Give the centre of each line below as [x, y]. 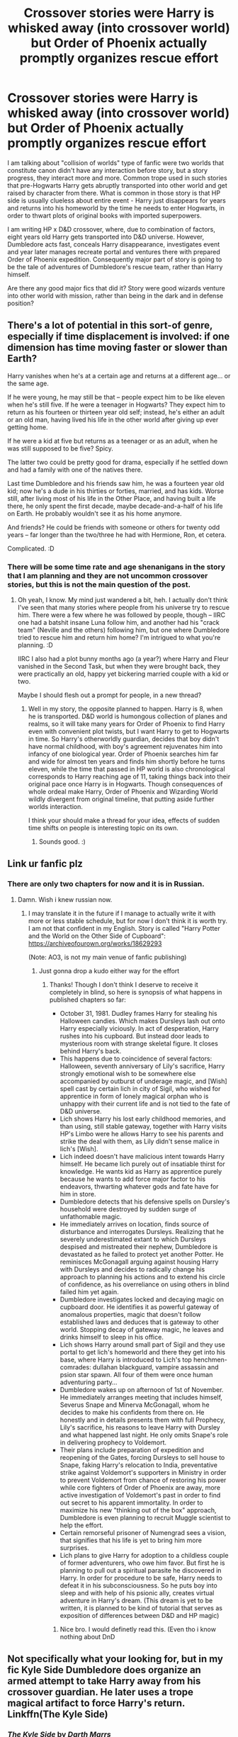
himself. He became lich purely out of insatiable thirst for [142, 1164]
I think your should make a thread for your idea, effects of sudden [124, 820]
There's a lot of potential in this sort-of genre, [110, 326]
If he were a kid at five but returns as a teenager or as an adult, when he [113, 441]
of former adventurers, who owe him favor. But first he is [142, 1563]
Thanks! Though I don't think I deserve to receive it [124, 984]
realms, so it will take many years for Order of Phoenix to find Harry [126, 724]
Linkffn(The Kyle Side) [58, 1715]
